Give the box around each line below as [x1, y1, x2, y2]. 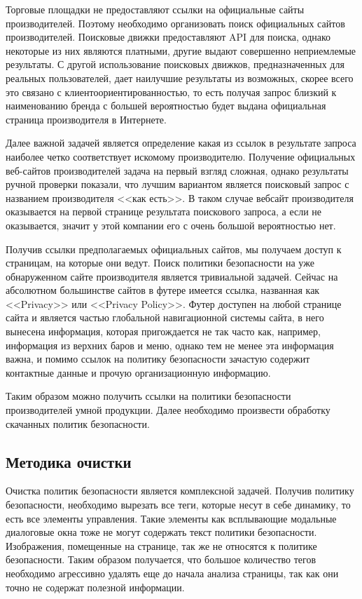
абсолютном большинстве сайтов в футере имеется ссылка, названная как [6, 283, 320, 297]
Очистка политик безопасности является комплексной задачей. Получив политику [6, 483, 354, 498]
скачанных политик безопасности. [6, 416, 150, 431]
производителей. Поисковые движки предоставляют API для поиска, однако [6, 29, 331, 44]
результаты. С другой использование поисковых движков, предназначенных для [6, 57, 344, 72]
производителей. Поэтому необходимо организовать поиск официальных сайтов [6, 15, 345, 30]
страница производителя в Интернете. [6, 112, 167, 126]
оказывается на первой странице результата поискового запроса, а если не [6, 204, 322, 219]
